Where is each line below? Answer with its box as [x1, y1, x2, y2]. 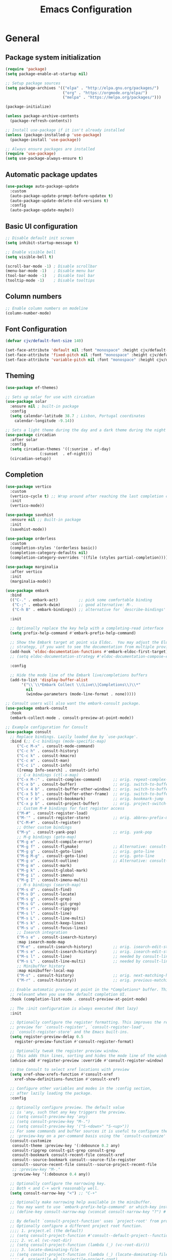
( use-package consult [5, 729, 52, 734]
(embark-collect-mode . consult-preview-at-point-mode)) [10, 715, 134, 720]
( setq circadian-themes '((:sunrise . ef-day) [10, 447, 111, 452]
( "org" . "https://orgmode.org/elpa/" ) [62, 90, 147, 96]
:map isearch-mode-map [16, 939, 66, 945]
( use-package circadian [5, 432, 56, 437]
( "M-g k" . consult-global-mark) [16, 868, 88, 873]
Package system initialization [5, 53, 101, 62]
